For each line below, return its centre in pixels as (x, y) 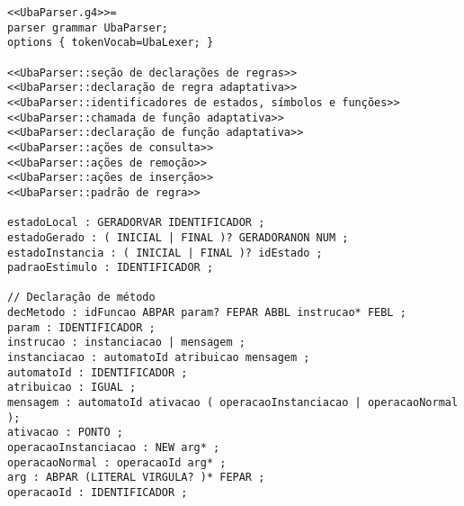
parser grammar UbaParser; (88, 27)
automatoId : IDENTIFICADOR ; (98, 372)
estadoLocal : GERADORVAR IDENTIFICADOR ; (136, 223)
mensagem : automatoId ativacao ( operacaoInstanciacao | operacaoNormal (233, 403)
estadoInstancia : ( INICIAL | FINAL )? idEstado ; (165, 253)
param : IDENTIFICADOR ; (81, 327)
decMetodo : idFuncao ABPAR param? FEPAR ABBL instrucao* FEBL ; (207, 313)
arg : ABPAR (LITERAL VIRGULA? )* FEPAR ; (136, 478)
